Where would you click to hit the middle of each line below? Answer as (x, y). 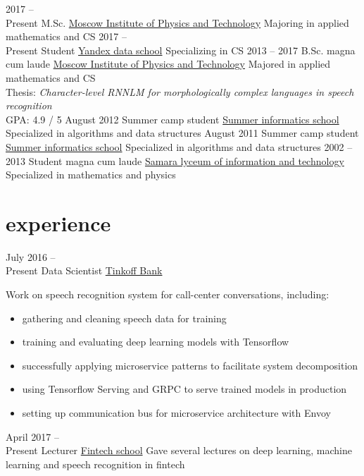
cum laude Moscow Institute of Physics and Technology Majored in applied (168, 64)
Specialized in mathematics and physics (91, 175)
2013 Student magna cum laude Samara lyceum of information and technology (175, 160)
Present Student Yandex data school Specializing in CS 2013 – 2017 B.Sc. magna (181, 50)
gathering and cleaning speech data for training (124, 318)
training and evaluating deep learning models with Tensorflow (156, 342)
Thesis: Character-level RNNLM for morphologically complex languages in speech (180, 91)
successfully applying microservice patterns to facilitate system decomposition (190, 365)
